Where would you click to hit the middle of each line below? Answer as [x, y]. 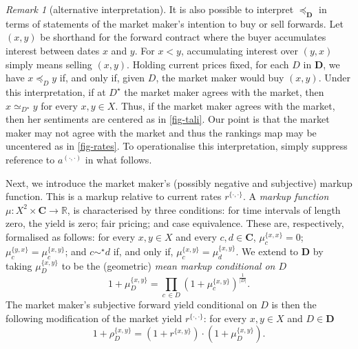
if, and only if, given [102, 78]
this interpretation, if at [56, 91]
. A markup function [286, 196]
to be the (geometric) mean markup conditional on [168, 265]
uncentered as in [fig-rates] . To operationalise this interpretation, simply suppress [177, 146]
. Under [334, 78]
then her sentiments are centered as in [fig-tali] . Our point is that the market [168, 119]
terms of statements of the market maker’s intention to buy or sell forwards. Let [175, 23]
